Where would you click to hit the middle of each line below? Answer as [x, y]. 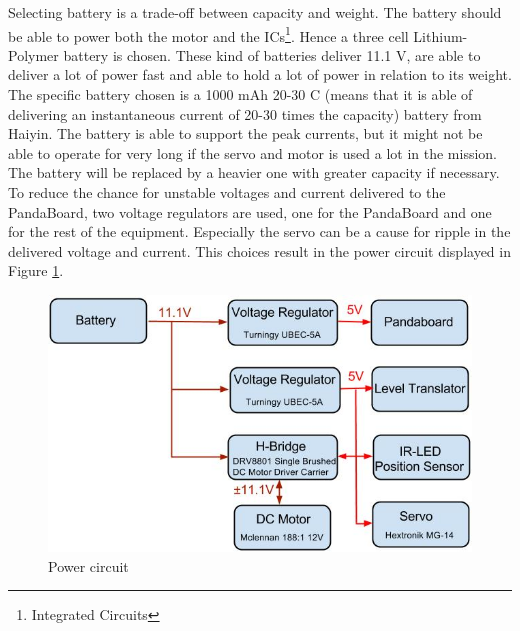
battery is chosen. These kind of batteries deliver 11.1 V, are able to [272, 54]
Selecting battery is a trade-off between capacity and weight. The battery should [255, 12]
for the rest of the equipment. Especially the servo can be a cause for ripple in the [259, 231]
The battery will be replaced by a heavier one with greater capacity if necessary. [254, 172]
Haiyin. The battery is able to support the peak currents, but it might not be [245, 133]
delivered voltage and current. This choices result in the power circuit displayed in [259, 250]
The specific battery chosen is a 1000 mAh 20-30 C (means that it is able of [240, 94]
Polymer [33, 54]
